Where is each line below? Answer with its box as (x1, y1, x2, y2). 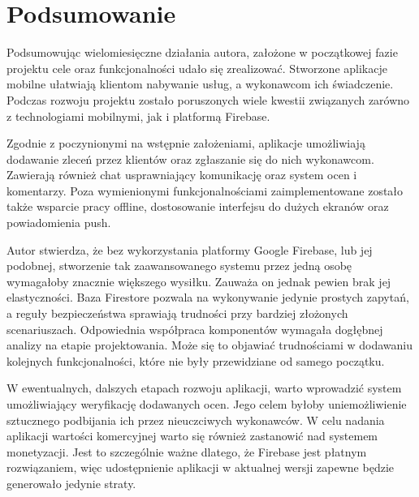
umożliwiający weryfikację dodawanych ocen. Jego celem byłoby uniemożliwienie (6, 396, 407, 412)
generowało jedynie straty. (6, 474, 136, 491)
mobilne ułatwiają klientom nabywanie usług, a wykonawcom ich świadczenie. (6, 75, 394, 92)
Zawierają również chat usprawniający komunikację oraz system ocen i (6, 166, 357, 183)
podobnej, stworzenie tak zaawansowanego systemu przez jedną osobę (6, 257, 352, 274)
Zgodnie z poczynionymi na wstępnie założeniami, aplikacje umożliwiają (6, 135, 365, 152)
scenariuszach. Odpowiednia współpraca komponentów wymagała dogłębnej (6, 320, 383, 337)
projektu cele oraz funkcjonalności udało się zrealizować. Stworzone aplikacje (6, 59, 387, 76)
